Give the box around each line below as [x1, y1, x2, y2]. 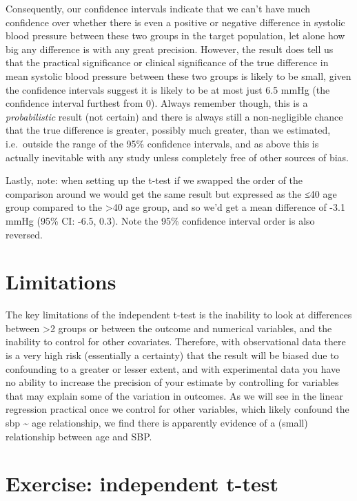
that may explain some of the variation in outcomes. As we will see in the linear [6, 388, 343, 402]
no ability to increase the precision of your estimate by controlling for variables [6, 375, 339, 389]
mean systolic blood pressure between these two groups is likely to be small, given [6, 68, 351, 83]
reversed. [6, 227, 43, 241]
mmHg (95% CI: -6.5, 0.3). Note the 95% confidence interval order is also [6, 213, 315, 227]
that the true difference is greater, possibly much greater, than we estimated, [6, 123, 331, 137]
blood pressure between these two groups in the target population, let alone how [6, 28, 345, 43]
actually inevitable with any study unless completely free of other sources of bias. [6, 150, 349, 164]
